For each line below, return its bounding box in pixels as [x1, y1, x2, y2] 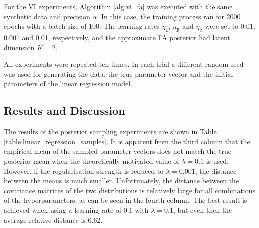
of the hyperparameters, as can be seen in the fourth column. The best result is [4, 195, 247, 205]
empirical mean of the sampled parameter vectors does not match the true [4, 146, 231, 156]
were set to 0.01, [205, 21, 255, 31]
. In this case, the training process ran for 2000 [97, 11, 241, 21]
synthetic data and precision [4, 11, 90, 21]
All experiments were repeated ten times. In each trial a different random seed [4, 59, 244, 69]
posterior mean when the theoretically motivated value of [4, 155, 179, 166]
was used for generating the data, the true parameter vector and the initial [4, 68, 233, 79]
